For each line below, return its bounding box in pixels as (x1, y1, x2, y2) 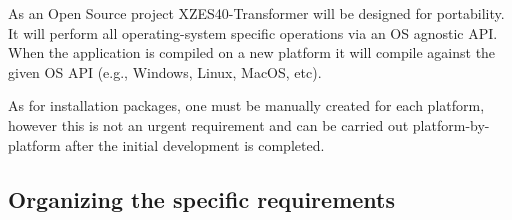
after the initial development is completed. (65, 134, 325, 155)
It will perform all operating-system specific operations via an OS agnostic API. (8, 22, 498, 43)
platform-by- (412, 114, 490, 135)
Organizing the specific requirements (8, 183, 395, 214)
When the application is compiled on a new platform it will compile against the (8, 42, 496, 63)
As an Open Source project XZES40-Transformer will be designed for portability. (8, 3, 505, 23)
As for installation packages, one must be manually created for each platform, (8, 95, 485, 116)
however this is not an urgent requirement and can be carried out (8, 114, 409, 135)
